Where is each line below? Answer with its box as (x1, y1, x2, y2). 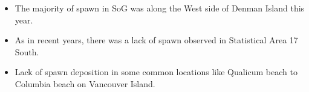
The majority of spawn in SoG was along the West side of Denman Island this (15, 2, 305, 14)
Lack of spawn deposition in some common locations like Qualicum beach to (15, 66, 298, 78)
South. (15, 45, 39, 58)
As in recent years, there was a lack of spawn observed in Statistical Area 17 (15, 34, 298, 46)
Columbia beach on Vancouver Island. (15, 77, 155, 90)
